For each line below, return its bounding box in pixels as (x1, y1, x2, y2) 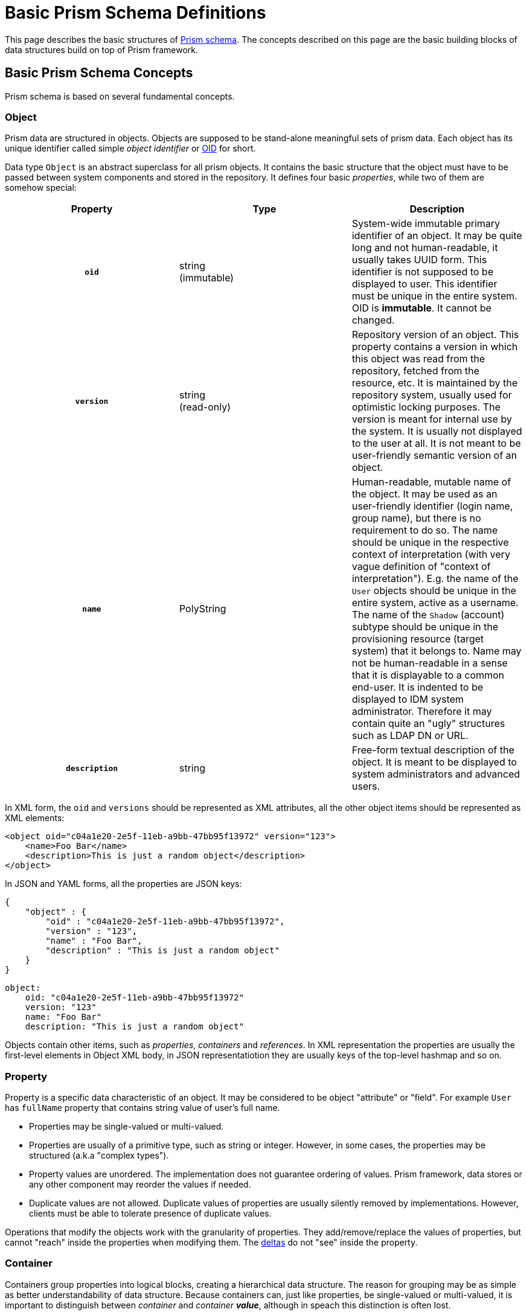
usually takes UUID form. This (351, 254, 487, 266)
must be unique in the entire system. (351, 290, 517, 302)
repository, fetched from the (351, 365, 480, 377)
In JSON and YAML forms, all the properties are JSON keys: (5, 878, 242, 889)
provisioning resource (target (351, 633, 484, 645)
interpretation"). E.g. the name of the (351, 572, 519, 585)
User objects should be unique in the (351, 584, 517, 597)
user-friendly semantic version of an (351, 449, 517, 462)
